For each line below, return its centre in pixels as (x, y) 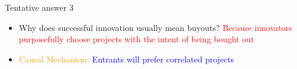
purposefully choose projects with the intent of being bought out (136, 39)
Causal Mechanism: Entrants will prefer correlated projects (126, 59)
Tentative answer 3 (39, 7)
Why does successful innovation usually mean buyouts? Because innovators (155, 27)
